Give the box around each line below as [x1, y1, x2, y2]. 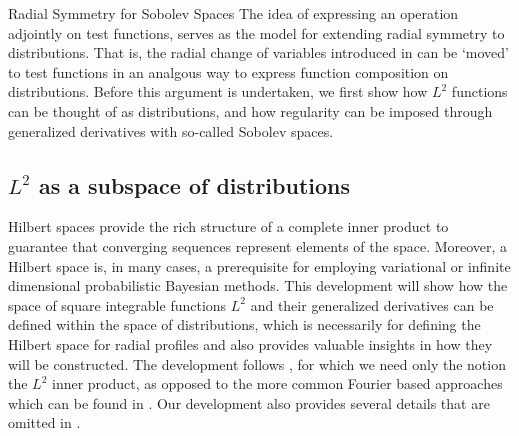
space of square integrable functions [8, 294, 227, 315]
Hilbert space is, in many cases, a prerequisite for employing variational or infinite [8, 255, 511, 276]
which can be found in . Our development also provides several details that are [8, 392, 490, 413]
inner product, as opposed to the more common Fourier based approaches [52, 373, 503, 394]
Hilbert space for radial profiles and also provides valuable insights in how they [8, 333, 493, 354]
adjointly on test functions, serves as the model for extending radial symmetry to [8, 22, 505, 43]
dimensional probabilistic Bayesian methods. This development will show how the [8, 275, 508, 296]
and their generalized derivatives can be [250, 294, 494, 315]
